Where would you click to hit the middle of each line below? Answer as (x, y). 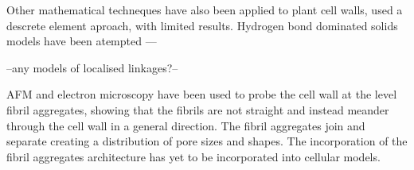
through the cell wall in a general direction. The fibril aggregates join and (186, 125)
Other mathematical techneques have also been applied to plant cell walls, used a (205, 10)
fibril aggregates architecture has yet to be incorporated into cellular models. (193, 156)
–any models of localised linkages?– (92, 67)
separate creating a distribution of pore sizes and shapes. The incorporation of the (207, 141)
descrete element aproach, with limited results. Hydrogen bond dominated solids (202, 25)
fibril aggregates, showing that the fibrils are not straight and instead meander (198, 109)
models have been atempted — (82, 41)
